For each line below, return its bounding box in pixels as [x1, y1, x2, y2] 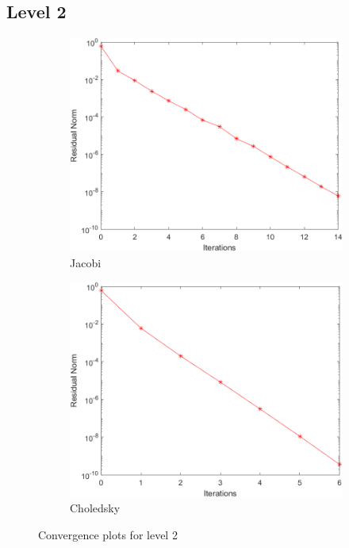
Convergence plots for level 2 [38, 526, 178, 542]
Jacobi [70, 254, 102, 270]
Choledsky [70, 500, 121, 516]
